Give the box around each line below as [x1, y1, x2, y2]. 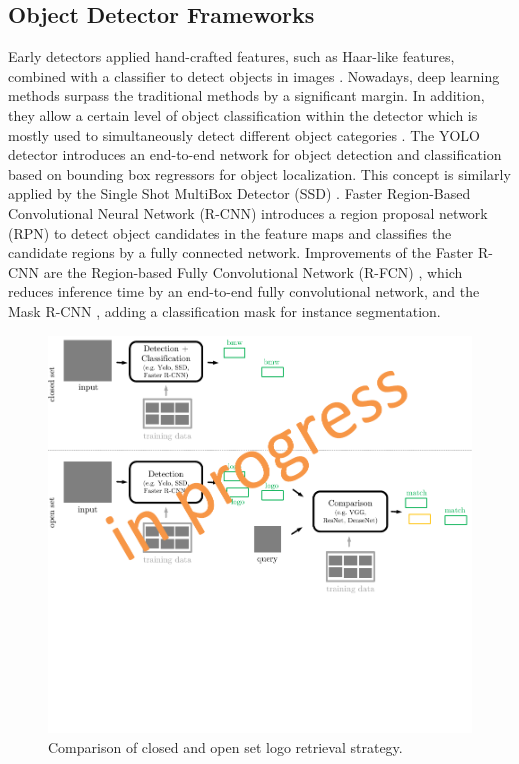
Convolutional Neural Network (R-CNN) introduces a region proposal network [8, 202, 488, 223]
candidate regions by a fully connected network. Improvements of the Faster [8, 242, 474, 263]
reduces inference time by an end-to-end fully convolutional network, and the [8, 281, 480, 302]
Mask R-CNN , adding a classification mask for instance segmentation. [8, 300, 441, 321]
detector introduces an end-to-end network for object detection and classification [8, 144, 502, 165]
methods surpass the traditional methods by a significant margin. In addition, [8, 85, 485, 106]
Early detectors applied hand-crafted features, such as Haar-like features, [8, 46, 455, 67]
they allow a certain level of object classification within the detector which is [8, 104, 478, 125]
